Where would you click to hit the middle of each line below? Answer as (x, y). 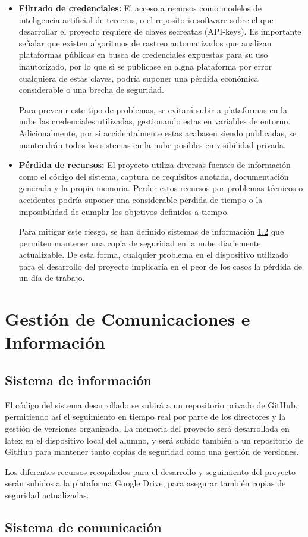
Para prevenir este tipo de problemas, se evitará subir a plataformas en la (153, 109)
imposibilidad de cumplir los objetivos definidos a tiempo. (124, 211)
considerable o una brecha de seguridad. (91, 90)
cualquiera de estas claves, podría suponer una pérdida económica (139, 78)
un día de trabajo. (52, 278)
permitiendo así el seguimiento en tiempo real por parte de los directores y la (145, 416)
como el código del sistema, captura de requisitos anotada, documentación (154, 176)
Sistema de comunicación (83, 527)
